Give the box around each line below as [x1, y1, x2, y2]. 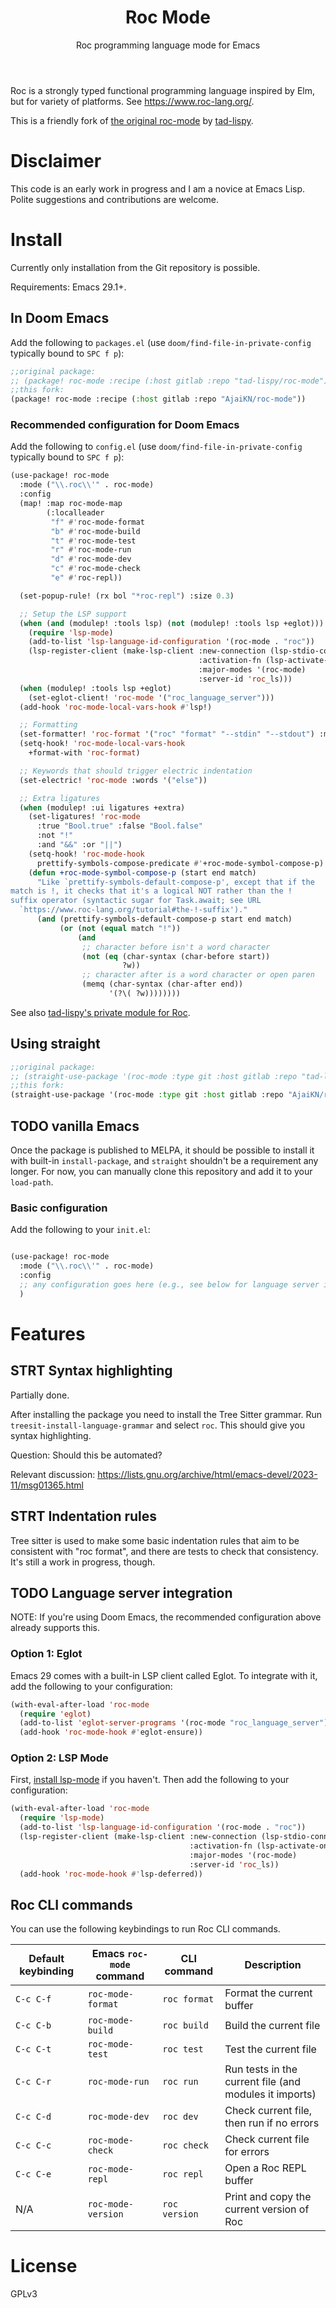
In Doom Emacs [10, 310, 110, 327]
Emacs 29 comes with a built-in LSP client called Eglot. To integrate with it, [10, 1669, 318, 1681]
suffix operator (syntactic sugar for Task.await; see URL [10, 896, 262, 906]
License [10, 2255, 78, 2278]
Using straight [10, 1036, 101, 1053]
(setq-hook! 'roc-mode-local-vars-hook [19, 739, 186, 749]
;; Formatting [19, 720, 78, 730]
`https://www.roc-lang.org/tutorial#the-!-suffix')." [19, 905, 248, 915]
